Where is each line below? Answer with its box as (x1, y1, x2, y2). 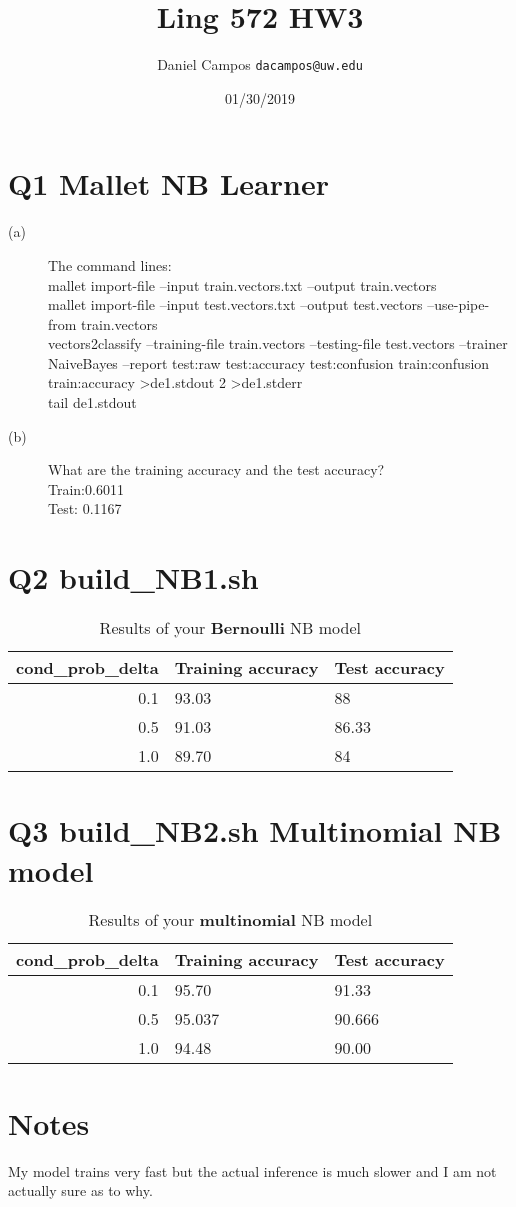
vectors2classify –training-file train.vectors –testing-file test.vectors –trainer (48, 333, 508, 354)
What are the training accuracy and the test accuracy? (48, 459, 385, 480)
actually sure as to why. (8, 1180, 153, 1201)
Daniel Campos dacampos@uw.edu (157, 54, 363, 75)
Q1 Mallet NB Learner (8, 163, 329, 204)
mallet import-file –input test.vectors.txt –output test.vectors (48, 294, 423, 315)
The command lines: (48, 254, 172, 275)
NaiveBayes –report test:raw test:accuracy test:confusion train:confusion (48, 352, 490, 373)
